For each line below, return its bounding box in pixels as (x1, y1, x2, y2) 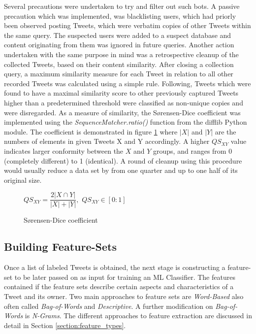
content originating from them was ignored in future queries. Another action (4, 39, 234, 50)
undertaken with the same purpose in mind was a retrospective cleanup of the (4, 49, 239, 59)
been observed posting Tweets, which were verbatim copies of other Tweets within (4, 20, 251, 31)
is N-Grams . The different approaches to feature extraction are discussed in (25, 310, 252, 321)
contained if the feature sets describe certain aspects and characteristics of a (4, 281, 234, 292)
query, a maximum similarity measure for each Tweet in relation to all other (4, 68, 233, 79)
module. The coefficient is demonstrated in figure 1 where (4, 126, 178, 136)
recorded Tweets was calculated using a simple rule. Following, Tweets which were (4, 78, 251, 88)
